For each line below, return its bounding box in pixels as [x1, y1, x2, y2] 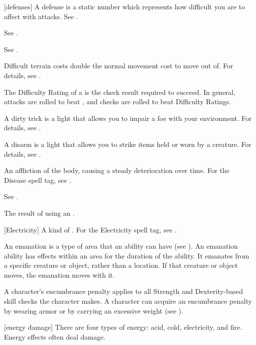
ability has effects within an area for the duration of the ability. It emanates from [4, 250, 250, 260]
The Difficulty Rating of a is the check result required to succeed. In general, [4, 86, 236, 97]
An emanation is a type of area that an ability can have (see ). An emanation [4, 241, 238, 251]
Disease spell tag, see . [4, 174, 71, 185]
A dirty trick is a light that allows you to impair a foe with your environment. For [4, 113, 252, 123]
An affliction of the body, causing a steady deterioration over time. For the [4, 165, 229, 175]
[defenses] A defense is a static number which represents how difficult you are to [4, 1, 245, 11]
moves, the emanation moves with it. [4, 269, 115, 280]
